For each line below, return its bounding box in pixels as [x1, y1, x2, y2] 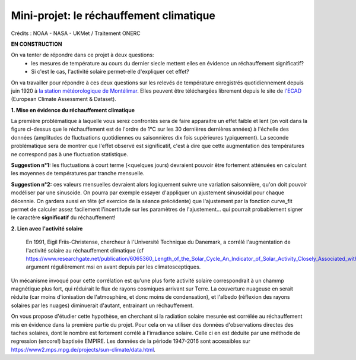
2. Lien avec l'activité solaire [11, 225, 83, 232]
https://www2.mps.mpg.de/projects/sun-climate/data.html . [11, 346, 155, 353]
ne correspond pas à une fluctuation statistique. [11, 150, 129, 157]
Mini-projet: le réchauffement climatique [11, 9, 216, 22]
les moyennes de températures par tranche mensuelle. [11, 170, 145, 177]
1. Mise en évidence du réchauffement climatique [11, 106, 135, 113]
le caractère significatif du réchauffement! [11, 214, 116, 221]
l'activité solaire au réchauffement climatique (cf [26, 247, 144, 254]
